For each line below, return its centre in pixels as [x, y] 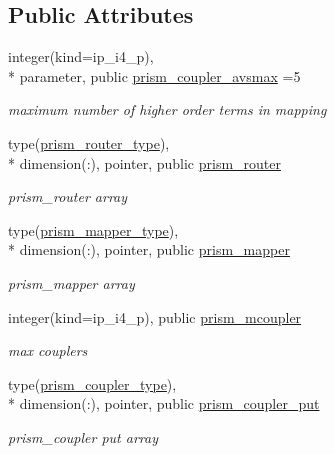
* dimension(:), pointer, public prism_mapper [149, 249]
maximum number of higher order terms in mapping [167, 109]
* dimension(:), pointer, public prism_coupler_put [164, 403]
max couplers [48, 350]
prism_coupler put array [83, 436]
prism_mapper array [71, 282]
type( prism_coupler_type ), [92, 383]
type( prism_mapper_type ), [93, 229]
